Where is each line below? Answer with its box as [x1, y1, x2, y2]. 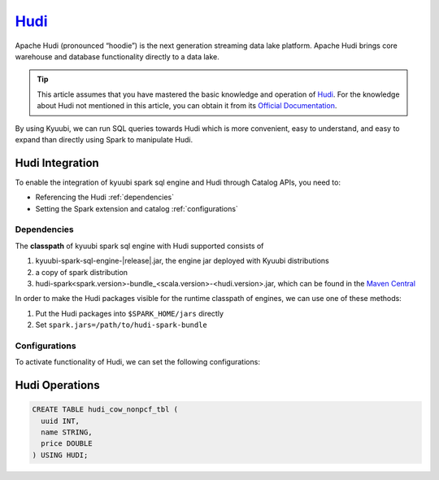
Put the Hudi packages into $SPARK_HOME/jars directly [35, 308, 224, 318]
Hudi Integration [15, 155, 99, 170]
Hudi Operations [15, 378, 101, 392]
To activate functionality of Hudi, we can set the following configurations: [15, 357, 260, 367]
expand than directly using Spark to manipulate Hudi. [15, 134, 193, 144]
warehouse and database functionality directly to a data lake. [15, 51, 219, 61]
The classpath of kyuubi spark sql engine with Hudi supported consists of [15, 241, 264, 251]
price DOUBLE [41, 439, 93, 448]
